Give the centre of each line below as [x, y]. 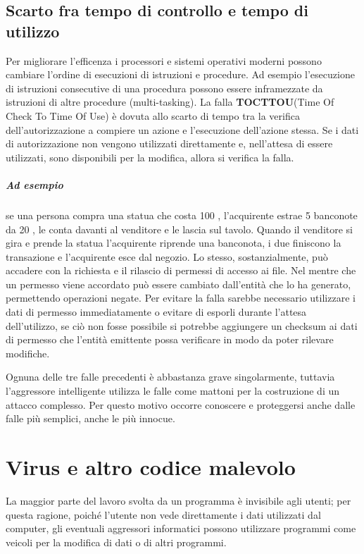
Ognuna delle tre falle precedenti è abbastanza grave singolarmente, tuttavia [170, 377]
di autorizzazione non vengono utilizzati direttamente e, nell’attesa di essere [169, 143]
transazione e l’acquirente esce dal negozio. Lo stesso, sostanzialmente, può [167, 256]
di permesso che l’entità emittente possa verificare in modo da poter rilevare [170, 339]
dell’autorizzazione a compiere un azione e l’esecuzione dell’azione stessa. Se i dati [182, 129]
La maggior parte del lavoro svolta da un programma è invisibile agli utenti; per [178, 500]
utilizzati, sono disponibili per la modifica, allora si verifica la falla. [150, 157]
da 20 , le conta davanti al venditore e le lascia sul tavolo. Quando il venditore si [180, 229]
